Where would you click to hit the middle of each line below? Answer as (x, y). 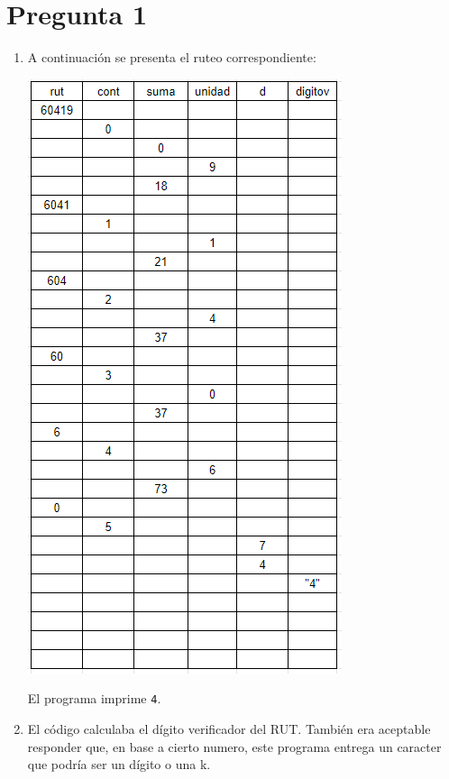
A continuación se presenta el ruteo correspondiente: (172, 57)
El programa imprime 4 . (94, 698)
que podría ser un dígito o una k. (119, 764)
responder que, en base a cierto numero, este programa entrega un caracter (234, 746)
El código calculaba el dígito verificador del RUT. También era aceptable (229, 728)
